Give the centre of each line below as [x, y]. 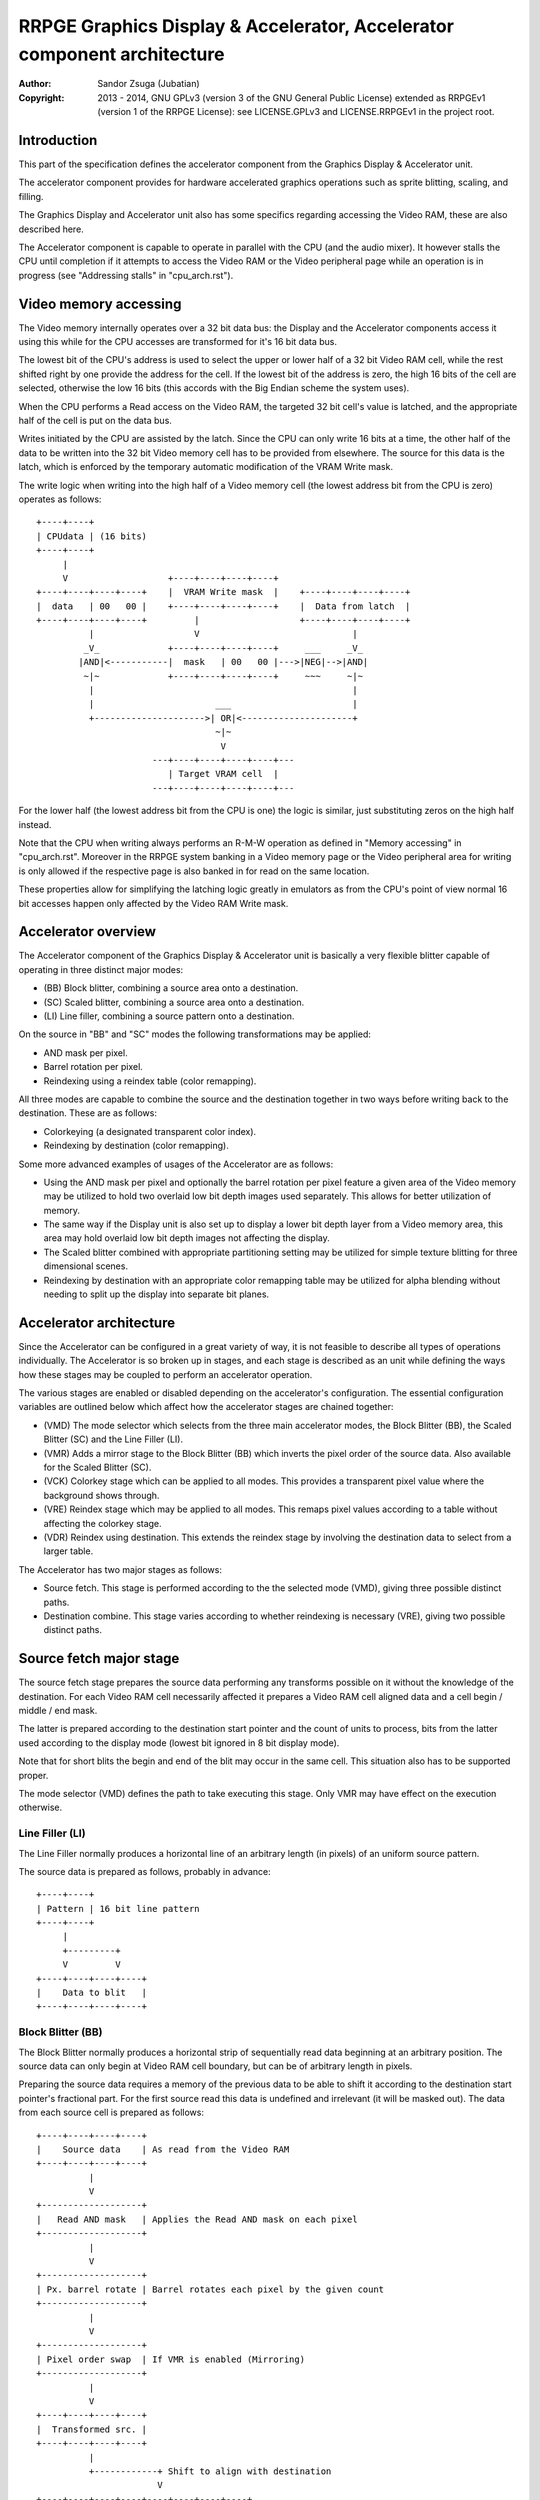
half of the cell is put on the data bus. [95, 421]
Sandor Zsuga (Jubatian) [148, 84]
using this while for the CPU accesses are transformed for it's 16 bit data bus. [177, 342]
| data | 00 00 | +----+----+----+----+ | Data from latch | [223, 606]
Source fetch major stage [99, 1658]
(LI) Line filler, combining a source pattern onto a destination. [169, 1016]
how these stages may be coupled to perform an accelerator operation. [165, 1374]
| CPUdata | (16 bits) [92, 536]
